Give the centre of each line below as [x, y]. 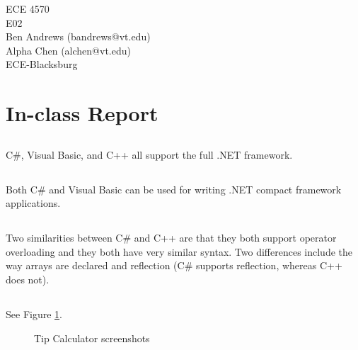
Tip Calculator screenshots [92, 338]
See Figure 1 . [34, 314]
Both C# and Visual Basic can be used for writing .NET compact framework [174, 189]
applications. [33, 203]
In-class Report [82, 113]
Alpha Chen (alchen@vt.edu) [68, 50]
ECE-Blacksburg [42, 64]
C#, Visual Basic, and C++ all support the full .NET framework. [149, 154]
